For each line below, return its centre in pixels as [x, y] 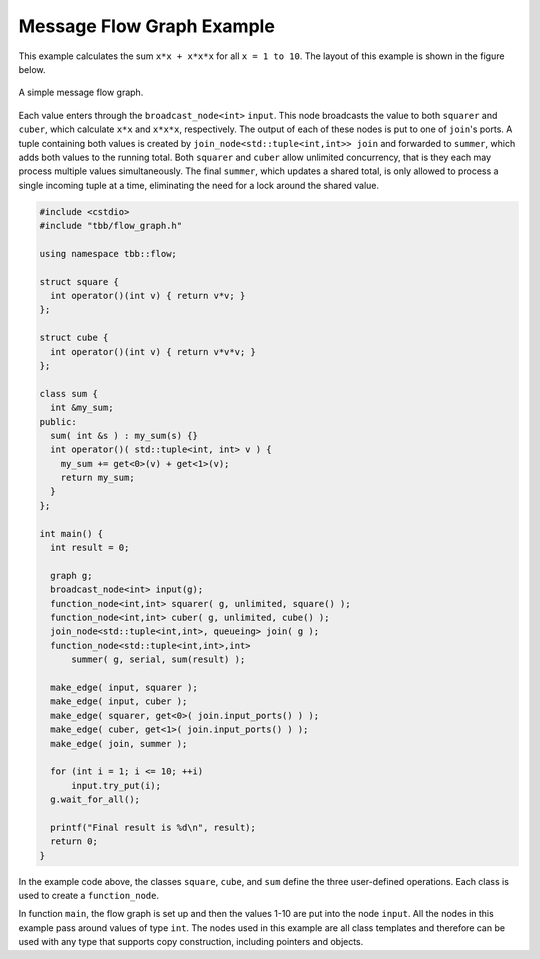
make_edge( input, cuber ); [119, 701]
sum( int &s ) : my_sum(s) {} [124, 435]
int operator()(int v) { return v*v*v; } [153, 351]
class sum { [69, 393]
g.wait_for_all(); [95, 799]
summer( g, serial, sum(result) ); [158, 659]
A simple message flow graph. [81, 92]
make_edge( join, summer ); [119, 743]
